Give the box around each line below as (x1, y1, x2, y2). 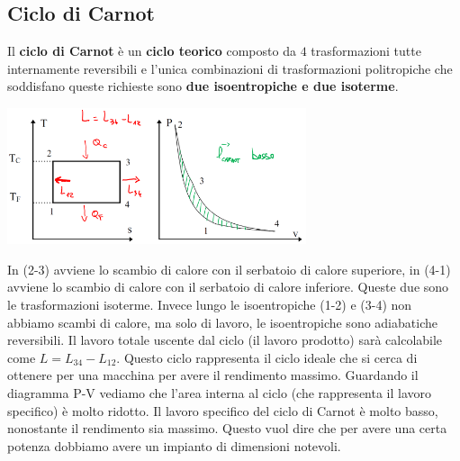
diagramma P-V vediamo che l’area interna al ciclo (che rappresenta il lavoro (7, 383, 432, 402)
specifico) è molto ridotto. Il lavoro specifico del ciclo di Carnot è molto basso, (7, 401, 438, 420)
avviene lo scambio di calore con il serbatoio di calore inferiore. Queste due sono (7, 277, 449, 296)
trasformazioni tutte (311, 41, 421, 60)
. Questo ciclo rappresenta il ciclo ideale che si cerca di (116, 348, 418, 366)
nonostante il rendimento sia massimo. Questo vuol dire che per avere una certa (7, 419, 447, 438)
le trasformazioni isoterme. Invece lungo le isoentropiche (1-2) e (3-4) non (7, 294, 412, 313)
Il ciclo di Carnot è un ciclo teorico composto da (7, 41, 296, 60)
